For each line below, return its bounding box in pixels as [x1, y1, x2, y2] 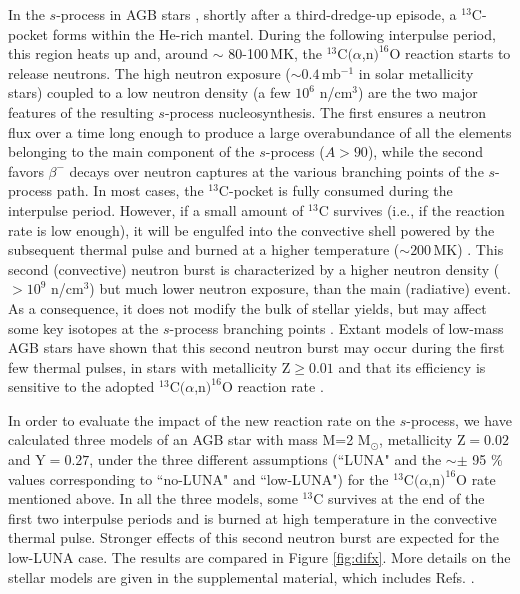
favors [8, 160, 44, 181]
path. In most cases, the [56, 180, 204, 201]
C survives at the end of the [313, 488, 485, 509]
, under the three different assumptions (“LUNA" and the [89, 449, 442, 470]
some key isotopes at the [8, 317, 159, 338]
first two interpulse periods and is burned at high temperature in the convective [8, 507, 497, 528]
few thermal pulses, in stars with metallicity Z [8, 356, 291, 377]
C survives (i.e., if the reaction [318, 199, 505, 220]
